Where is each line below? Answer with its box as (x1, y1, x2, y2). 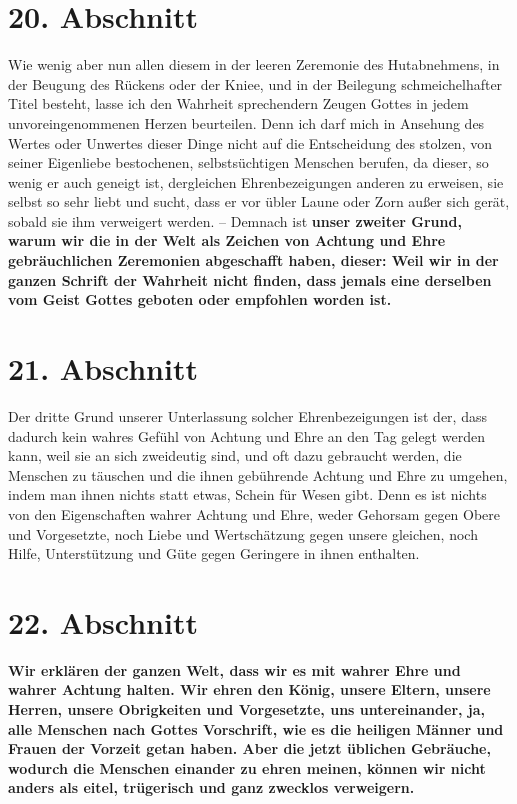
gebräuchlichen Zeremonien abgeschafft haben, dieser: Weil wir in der (8, 250, 499, 271)
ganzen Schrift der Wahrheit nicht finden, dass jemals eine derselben (8, 269, 492, 290)
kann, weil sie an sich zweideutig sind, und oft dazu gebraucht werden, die (8, 445, 462, 466)
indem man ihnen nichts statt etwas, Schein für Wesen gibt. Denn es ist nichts (8, 484, 487, 505)
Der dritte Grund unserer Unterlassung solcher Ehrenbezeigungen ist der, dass (8, 405, 487, 426)
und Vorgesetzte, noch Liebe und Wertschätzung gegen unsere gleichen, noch (8, 523, 478, 544)
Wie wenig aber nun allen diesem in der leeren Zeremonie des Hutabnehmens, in (8, 54, 500, 75)
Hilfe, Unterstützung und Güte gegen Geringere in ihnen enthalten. (8, 543, 420, 564)
